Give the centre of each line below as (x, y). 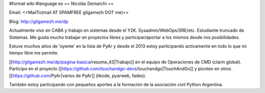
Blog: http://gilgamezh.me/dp (39, 21)
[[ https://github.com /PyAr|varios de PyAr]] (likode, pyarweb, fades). (78, 75)
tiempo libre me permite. (34, 53)
